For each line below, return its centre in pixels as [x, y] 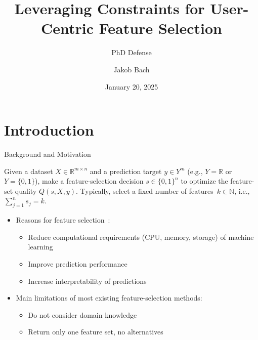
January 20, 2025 [132, 86]
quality [26, 190]
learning [40, 247]
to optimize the [204, 181]
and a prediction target [126, 171]
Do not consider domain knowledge [82, 314]
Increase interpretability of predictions [87, 281]
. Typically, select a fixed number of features [144, 190]
